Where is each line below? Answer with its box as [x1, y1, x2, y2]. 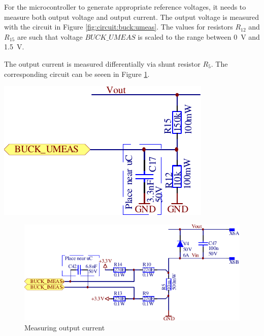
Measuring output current [24, 322, 105, 333]
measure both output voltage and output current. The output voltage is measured [4, 11, 259, 22]
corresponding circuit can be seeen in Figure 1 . [4, 68, 150, 79]
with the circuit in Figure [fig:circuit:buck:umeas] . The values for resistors [4, 21, 233, 32]
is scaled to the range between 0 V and [138, 31, 260, 42]
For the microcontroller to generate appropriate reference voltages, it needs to [4, 2, 246, 12]
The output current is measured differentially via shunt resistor [4, 58, 201, 69]
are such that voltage [17, 31, 83, 42]
